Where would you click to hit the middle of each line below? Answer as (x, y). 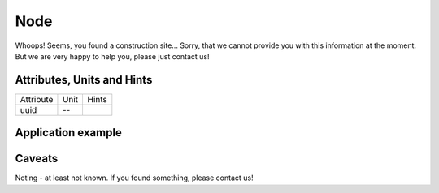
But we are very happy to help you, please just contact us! (113, 56)
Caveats (37, 159)
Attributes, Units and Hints (84, 80)
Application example (68, 133)
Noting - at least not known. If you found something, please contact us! (134, 178)
